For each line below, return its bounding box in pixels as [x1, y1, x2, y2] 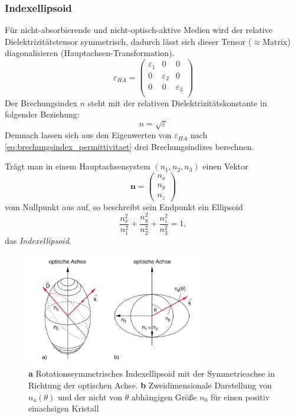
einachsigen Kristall [28, 402, 99, 414]
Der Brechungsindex [5, 96, 78, 109]
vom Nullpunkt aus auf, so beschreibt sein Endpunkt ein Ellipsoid [5, 200, 243, 213]
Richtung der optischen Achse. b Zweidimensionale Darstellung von [28, 378, 272, 391]
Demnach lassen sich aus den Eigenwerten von [5, 129, 172, 141]
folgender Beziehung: [5, 108, 80, 120]
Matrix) [262, 35, 291, 47]
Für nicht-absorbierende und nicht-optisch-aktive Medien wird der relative [5, 24, 273, 36]
